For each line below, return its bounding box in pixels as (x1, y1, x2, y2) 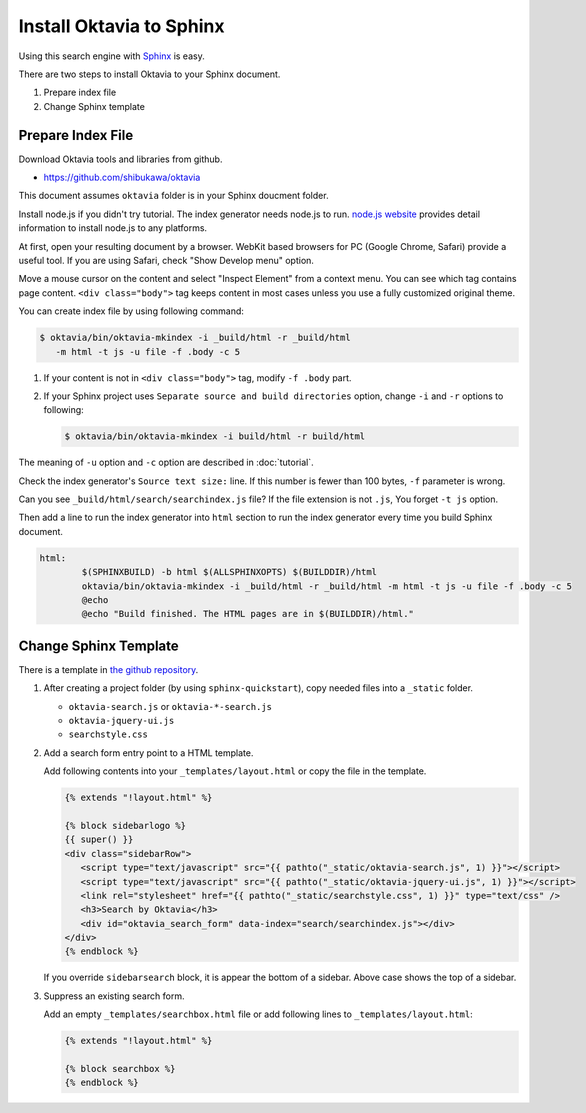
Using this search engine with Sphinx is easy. (18, 50, 205, 62)
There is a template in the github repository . (18, 663, 199, 675)
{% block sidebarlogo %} (64, 820, 187, 831)
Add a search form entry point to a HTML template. (43, 746, 254, 759)
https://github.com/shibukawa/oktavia (43, 171, 201, 184)
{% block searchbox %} (64, 1063, 176, 1075)
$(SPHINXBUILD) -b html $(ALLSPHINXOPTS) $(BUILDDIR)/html (81, 566, 378, 578)
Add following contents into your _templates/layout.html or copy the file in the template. (43, 765, 427, 777)
